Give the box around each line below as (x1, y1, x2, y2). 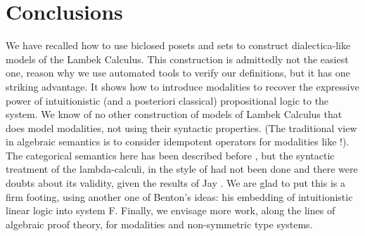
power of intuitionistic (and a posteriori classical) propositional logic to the (6, 93, 329, 107)
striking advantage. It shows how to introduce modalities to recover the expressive (6, 79, 359, 93)
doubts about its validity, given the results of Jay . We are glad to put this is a (6, 176, 345, 190)
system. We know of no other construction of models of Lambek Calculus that (6, 107, 342, 122)
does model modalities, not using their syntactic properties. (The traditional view (6, 120, 357, 135)
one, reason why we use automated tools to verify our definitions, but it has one (6, 65, 350, 80)
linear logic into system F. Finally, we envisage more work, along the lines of (6, 203, 335, 218)
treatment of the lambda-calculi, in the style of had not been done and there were (6, 162, 358, 176)
